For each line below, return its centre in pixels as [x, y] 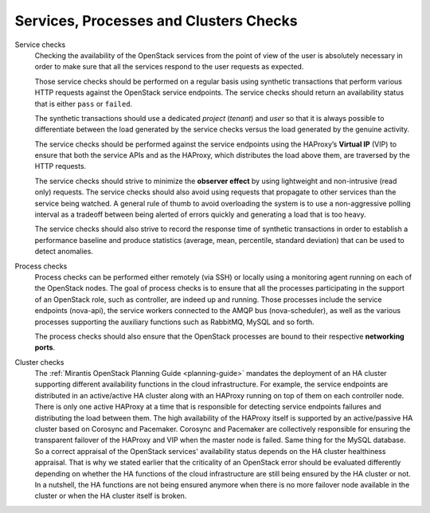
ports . [45, 347]
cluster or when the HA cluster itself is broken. [111, 496]
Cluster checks [39, 362]
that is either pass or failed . [84, 104]
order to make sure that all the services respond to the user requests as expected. [169, 67]
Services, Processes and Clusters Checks [156, 21]
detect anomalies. [64, 252]
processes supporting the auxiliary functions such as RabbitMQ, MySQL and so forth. [174, 322]
